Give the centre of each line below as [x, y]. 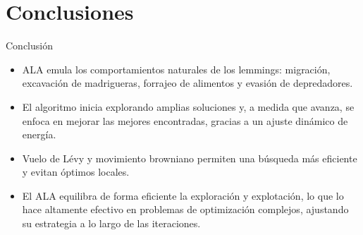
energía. [39, 134]
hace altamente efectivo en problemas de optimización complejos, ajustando [185, 209]
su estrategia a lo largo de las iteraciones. [111, 223]
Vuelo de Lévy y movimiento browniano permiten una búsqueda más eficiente [190, 158]
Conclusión [29, 46]
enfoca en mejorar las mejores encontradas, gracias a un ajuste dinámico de [185, 120]
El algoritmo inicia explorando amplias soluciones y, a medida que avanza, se [188, 106]
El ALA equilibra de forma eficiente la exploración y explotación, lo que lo [183, 195]
